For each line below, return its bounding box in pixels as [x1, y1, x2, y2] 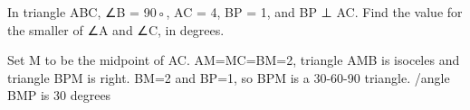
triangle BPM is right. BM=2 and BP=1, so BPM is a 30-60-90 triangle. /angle [7, 68, 450, 87]
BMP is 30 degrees [7, 86, 111, 105]
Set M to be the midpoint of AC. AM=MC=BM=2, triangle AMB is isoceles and [7, 50, 460, 69]
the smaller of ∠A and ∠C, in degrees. [7, 20, 225, 39]
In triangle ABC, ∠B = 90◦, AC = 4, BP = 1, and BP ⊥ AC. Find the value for [7, 3, 463, 21]
